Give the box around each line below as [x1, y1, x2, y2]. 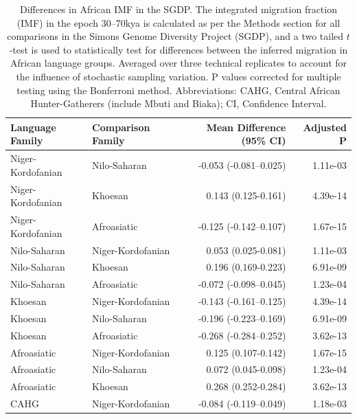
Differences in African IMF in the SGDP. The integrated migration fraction [19, 2, 337, 16]
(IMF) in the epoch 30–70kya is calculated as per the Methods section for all [16, 15, 341, 30]
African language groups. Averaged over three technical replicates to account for [10, 56, 347, 70]
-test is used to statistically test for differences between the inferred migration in [9, 42, 348, 56]
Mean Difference [206, 120, 286, 134]
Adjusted [303, 120, 347, 134]
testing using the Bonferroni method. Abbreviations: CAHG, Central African [16, 82, 341, 97]
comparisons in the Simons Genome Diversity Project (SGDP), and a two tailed [7, 29, 344, 43]
